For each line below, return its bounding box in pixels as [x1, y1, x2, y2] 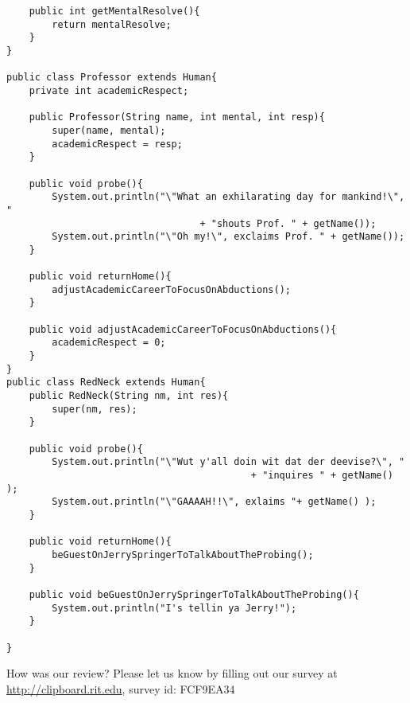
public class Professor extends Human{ [6, 72, 217, 84]
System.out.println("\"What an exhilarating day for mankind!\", [52, 191, 405, 203]
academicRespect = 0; [52, 337, 166, 349]
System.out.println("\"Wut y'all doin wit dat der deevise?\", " [52, 456, 405, 468]
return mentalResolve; [52, 18, 172, 30]
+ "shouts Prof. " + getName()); [199, 217, 377, 229]
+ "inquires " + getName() [250, 469, 393, 481]
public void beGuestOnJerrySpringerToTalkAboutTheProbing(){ [29, 588, 359, 600]
